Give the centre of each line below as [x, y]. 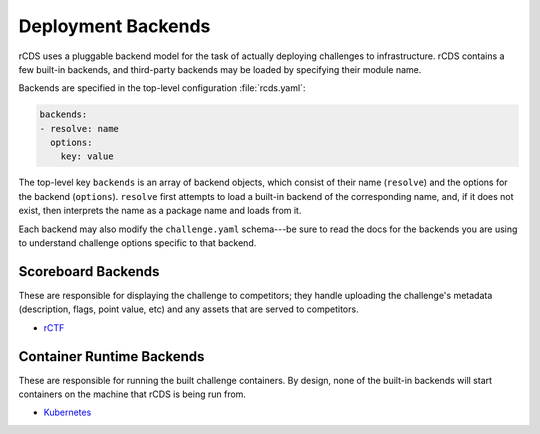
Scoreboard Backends [89, 271]
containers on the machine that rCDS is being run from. [132, 394]
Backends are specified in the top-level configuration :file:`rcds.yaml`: [162, 88]
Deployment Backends [114, 26]
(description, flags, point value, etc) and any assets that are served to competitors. [188, 309]
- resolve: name [79, 128]
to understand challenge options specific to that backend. [137, 243]
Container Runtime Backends [111, 356]
